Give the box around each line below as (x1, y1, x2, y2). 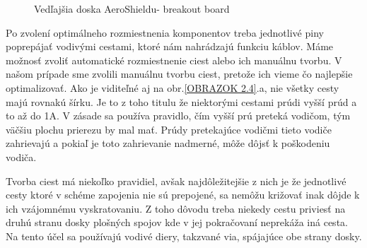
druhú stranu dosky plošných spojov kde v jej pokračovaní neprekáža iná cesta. (6, 215, 348, 230)
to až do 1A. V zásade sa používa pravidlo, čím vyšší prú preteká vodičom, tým (6, 108, 351, 123)
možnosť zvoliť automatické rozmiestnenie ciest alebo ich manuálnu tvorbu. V (6, 52, 342, 67)
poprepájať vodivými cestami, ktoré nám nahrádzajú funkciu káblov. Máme (6, 39, 334, 54)
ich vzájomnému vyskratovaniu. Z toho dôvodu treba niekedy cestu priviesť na (6, 201, 346, 215)
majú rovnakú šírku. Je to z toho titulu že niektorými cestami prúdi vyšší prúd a (6, 94, 357, 109)
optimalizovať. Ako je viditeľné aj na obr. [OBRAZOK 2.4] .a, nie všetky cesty (6, 80, 339, 95)
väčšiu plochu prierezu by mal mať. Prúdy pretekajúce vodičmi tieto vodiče (6, 122, 332, 136)
